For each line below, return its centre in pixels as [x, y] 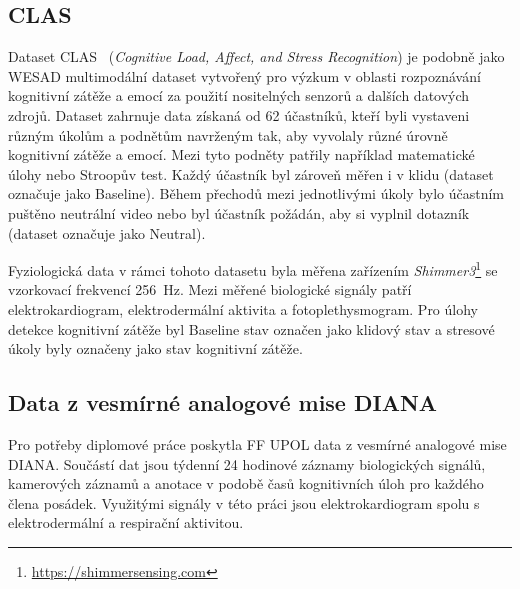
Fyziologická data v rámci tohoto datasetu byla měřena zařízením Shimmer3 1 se [253, 268]
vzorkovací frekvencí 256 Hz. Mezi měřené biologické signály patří [210, 289]
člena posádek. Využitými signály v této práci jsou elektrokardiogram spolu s [244, 502]
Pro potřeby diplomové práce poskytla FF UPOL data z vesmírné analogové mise [257, 443]
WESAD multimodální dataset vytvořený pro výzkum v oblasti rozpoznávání [244, 75]
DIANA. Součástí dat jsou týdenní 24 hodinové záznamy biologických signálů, [247, 463]
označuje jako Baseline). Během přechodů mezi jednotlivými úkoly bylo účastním [256, 193]
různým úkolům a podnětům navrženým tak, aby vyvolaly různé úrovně [228, 134]
